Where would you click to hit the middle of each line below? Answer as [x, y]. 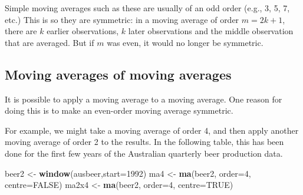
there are [21, 31]
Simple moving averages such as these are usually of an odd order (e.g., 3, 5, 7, [147, 8]
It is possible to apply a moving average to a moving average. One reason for [144, 99]
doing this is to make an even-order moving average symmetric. [119, 110]
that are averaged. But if [50, 42]
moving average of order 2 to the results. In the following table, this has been [144, 142]
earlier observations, [83, 31]
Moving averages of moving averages [118, 74]
